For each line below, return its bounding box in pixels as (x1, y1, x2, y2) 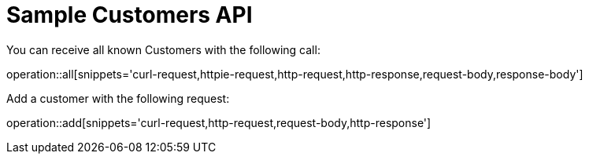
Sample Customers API (6, 2, 253, 28)
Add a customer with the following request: (6, 91, 230, 105)
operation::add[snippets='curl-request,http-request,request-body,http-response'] (6, 115, 432, 129)
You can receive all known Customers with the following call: (6, 42, 320, 56)
